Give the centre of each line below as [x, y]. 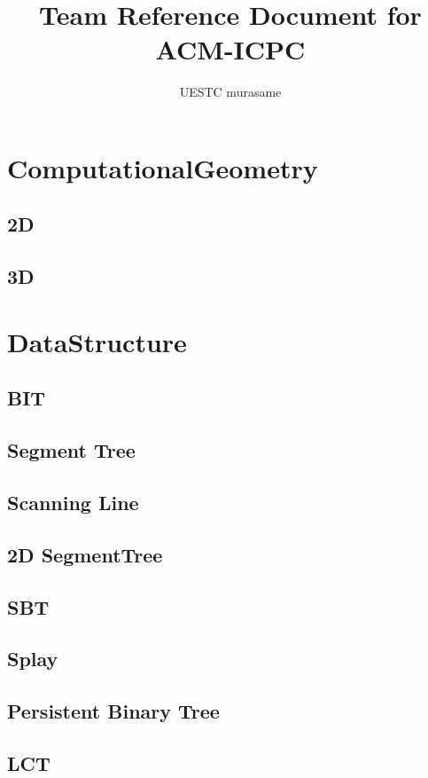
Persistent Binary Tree [113, 711]
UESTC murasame [230, 92]
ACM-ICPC [230, 49]
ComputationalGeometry [163, 167]
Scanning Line [73, 502]
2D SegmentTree [85, 554]
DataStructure [97, 341]
